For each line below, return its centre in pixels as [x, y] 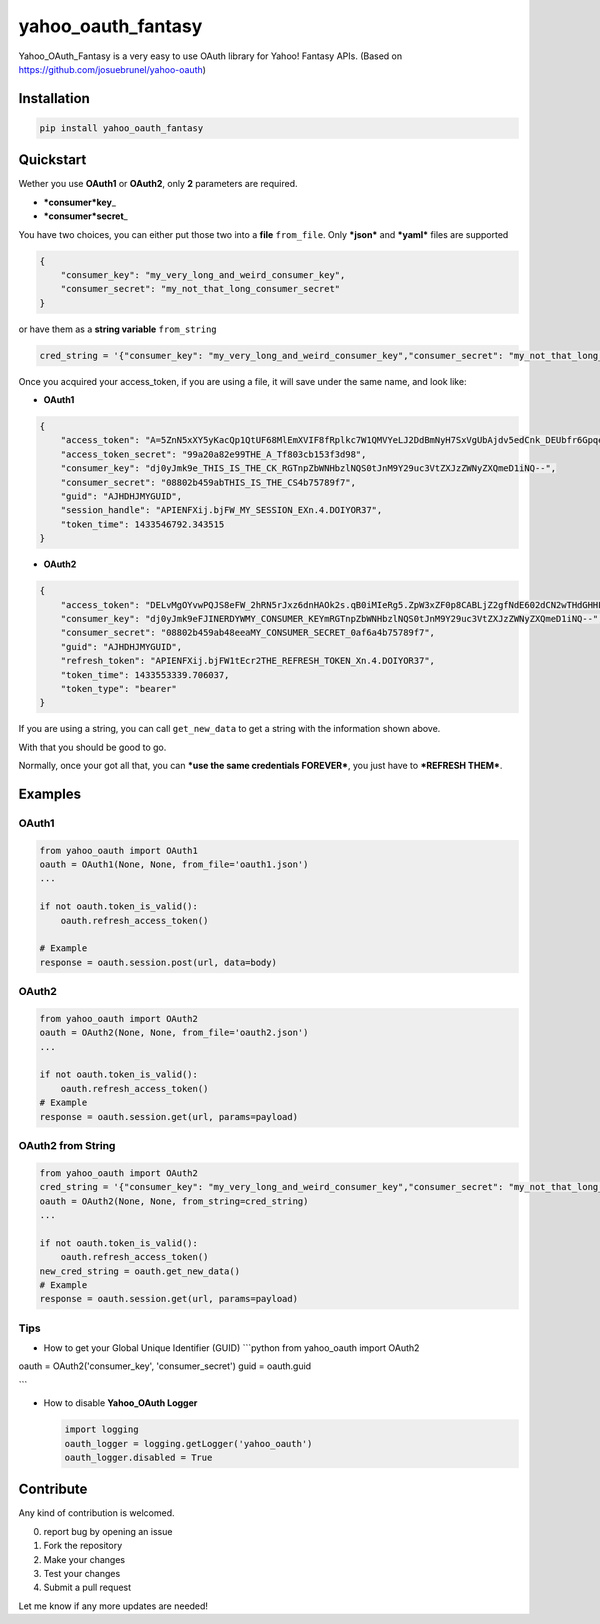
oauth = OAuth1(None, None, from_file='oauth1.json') [174, 864]
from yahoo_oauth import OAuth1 [119, 850]
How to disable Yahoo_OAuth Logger [120, 1403]
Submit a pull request [87, 1587]
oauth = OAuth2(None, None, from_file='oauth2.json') [174, 1033]
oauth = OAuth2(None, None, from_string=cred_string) [174, 1201]
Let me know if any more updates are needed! [113, 1606]
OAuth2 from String [67, 1145]
